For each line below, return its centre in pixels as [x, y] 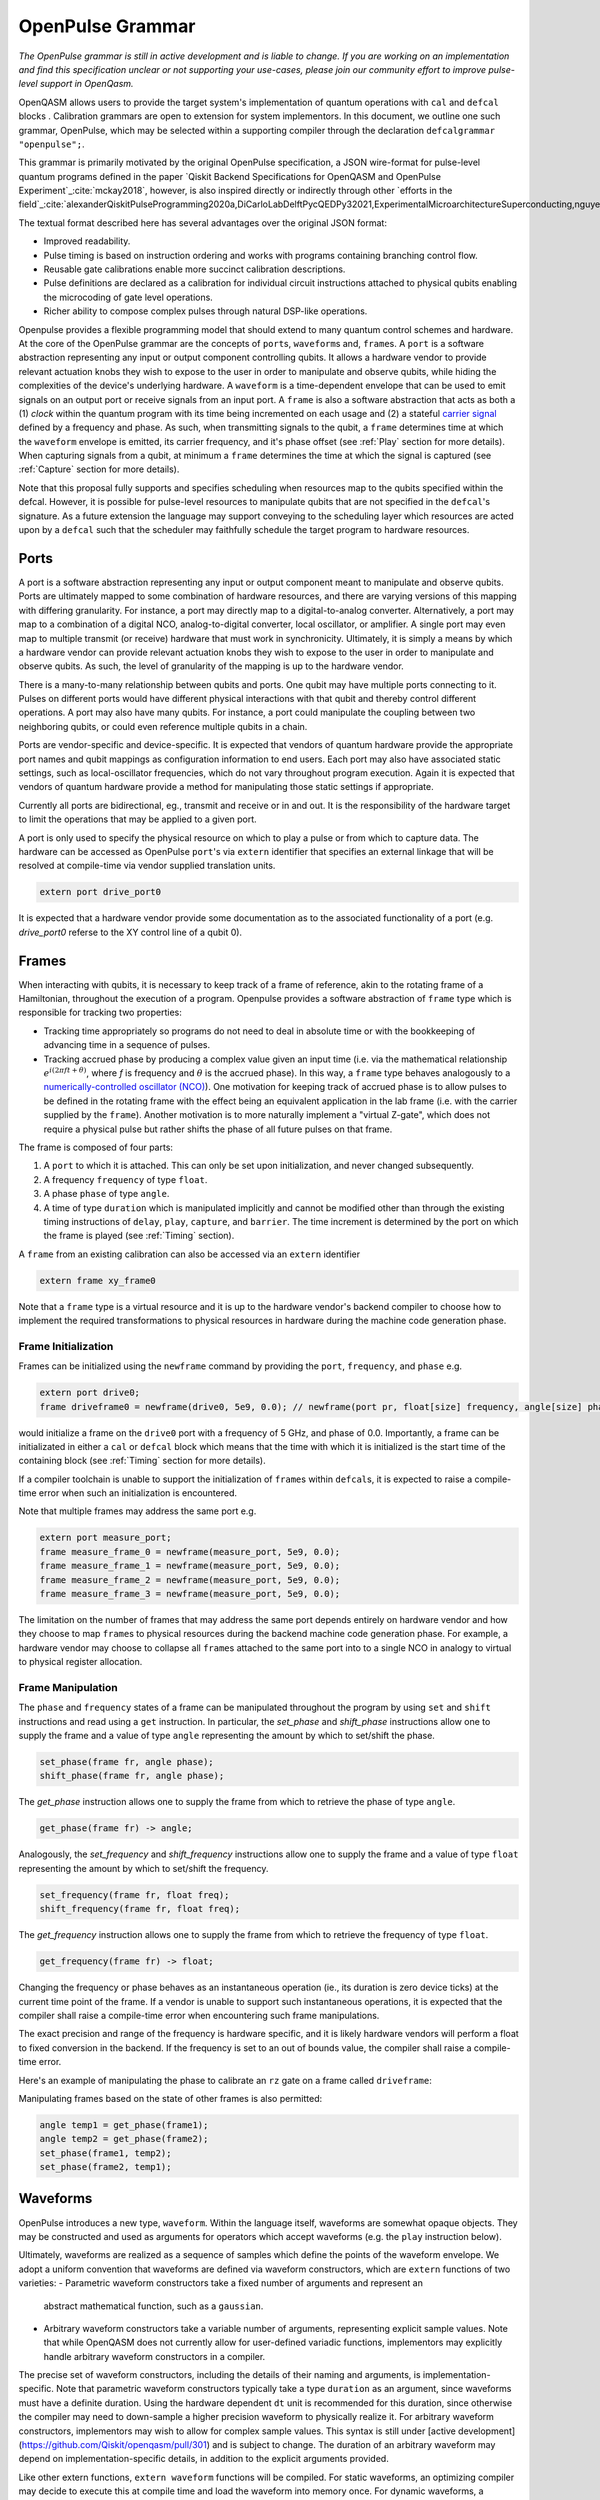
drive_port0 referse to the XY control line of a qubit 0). [130, 932]
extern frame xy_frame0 [98, 1280]
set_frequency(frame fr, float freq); [134, 1894]
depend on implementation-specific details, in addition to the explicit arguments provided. [203, 2459]
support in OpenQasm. [87, 84]
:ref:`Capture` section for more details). [99, 469]
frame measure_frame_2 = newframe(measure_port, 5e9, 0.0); [190, 1579]
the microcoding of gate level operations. [128, 297]
